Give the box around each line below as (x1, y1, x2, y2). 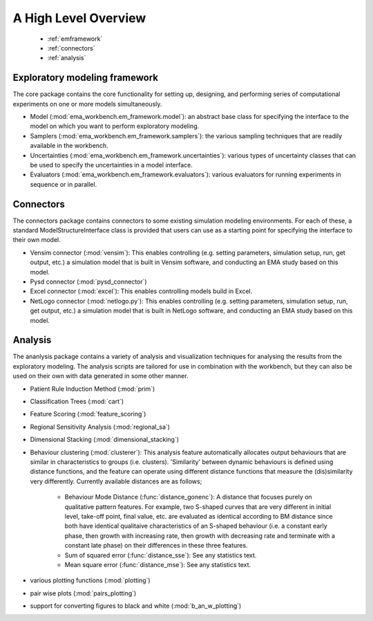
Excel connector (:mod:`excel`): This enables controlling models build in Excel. (30, 287, 253, 295)
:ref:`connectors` (47, 44, 96, 52)
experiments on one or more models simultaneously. (12, 100, 162, 108)
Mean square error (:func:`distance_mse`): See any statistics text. (64, 560, 251, 568)
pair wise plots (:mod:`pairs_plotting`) (30, 588, 137, 597)
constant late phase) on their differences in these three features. (64, 541, 248, 550)
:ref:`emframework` (47, 35, 103, 43)
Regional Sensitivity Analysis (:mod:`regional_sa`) (30, 423, 171, 431)
